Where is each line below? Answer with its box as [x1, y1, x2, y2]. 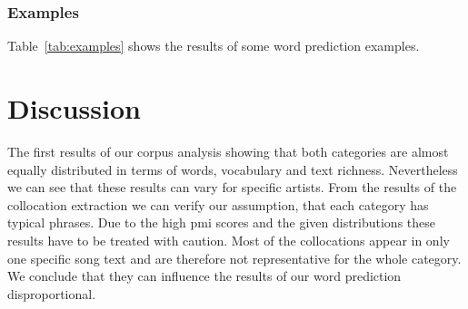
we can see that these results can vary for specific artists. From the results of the [7, 178, 457, 197]
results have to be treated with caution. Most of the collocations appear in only [7, 230, 450, 249]
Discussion [7, 90, 141, 126]
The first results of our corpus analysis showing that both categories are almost [7, 141, 449, 160]
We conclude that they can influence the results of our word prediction [7, 266, 402, 285]
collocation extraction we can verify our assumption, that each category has [7, 195, 429, 214]
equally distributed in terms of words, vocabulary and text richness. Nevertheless [7, 159, 458, 179]
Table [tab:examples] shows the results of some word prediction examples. [7, 36, 420, 55]
